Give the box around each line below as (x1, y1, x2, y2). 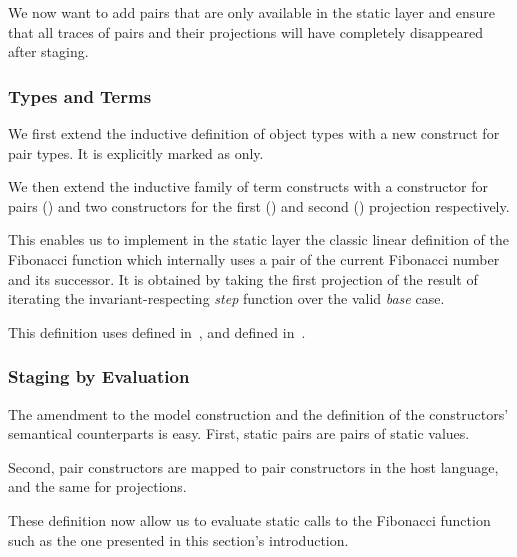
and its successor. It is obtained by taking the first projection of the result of (8, 268, 478, 289)
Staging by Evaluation (8, 364, 190, 389)
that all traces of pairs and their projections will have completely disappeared (8, 21, 483, 42)
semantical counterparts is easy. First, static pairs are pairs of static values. (8, 423, 470, 444)
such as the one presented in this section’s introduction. (8, 529, 349, 550)
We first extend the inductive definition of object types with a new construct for (8, 123, 500, 143)
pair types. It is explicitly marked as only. (8, 142, 264, 163)
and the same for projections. (8, 476, 187, 497)
